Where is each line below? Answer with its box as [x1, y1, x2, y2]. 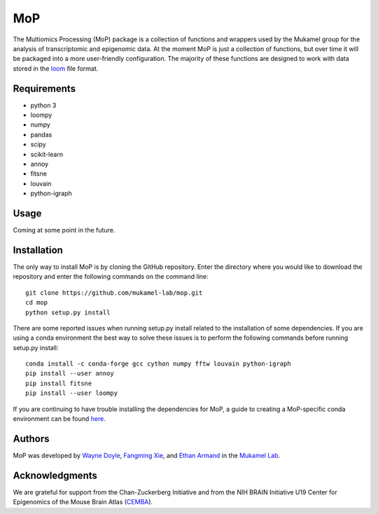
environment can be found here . [13, 415, 106, 423]
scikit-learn [30, 150, 63, 158]
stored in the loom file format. [13, 64, 99, 73]
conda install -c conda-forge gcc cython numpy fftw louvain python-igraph [25, 360, 291, 368]
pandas [30, 130, 52, 139]
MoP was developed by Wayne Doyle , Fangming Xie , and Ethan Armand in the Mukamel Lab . [13, 451, 281, 459]
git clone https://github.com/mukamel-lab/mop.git [25, 289, 203, 297]
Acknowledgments [13, 469, 98, 481]
